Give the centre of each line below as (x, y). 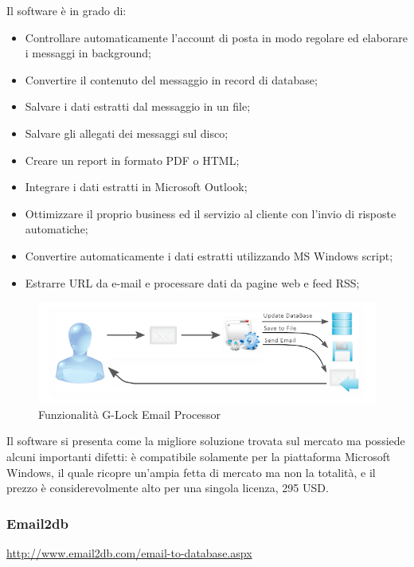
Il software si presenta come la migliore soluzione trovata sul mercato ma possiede (206, 441)
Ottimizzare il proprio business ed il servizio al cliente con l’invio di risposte (211, 213)
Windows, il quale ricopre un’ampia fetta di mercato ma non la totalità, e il (191, 472)
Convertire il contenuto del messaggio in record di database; (171, 79)
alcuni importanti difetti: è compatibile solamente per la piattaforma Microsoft (199, 457)
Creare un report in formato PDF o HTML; (132, 160)
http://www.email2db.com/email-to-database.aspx (129, 553)
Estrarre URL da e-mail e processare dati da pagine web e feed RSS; (192, 282)
